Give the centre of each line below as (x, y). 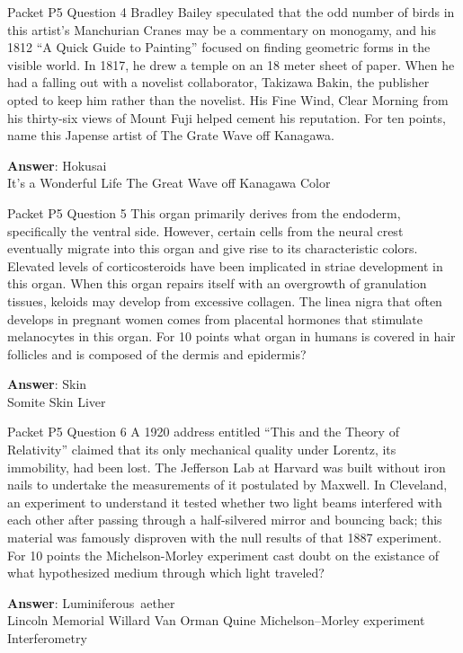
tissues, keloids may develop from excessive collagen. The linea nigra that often (225, 300)
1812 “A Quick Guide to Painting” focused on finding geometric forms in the (219, 47)
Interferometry (47, 638)
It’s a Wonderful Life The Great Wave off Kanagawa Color (169, 183)
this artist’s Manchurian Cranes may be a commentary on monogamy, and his (222, 29)
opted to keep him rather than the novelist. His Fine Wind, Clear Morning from (228, 99)
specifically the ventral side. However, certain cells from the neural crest (205, 230)
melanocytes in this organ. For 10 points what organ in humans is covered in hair (231, 336)
